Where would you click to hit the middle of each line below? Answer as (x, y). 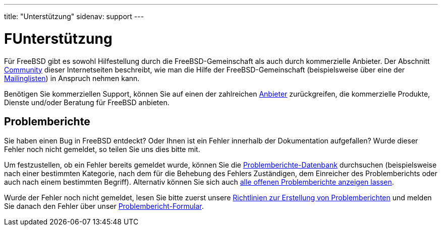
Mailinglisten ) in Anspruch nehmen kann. (72, 78)
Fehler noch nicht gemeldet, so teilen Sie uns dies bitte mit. (102, 149)
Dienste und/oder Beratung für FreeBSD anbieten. (87, 102)
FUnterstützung (58, 39)
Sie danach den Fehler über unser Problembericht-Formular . (104, 206)
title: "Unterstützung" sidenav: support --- (74, 16)
